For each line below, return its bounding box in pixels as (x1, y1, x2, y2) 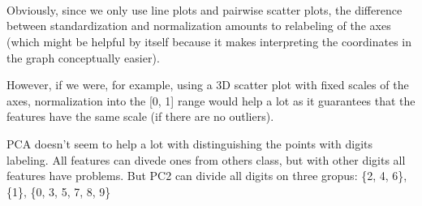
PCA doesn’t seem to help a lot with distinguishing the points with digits (6, 135, 373, 152)
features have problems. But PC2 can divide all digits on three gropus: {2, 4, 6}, (6, 167, 407, 184)
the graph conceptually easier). (6, 49, 160, 66)
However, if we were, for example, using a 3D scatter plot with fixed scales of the (6, 76, 409, 93)
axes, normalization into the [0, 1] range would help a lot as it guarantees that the (6, 92, 416, 109)
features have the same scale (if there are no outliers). (6, 108, 274, 125)
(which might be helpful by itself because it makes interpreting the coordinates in (6, 32, 411, 49)
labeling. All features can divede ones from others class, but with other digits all (6, 151, 406, 168)
